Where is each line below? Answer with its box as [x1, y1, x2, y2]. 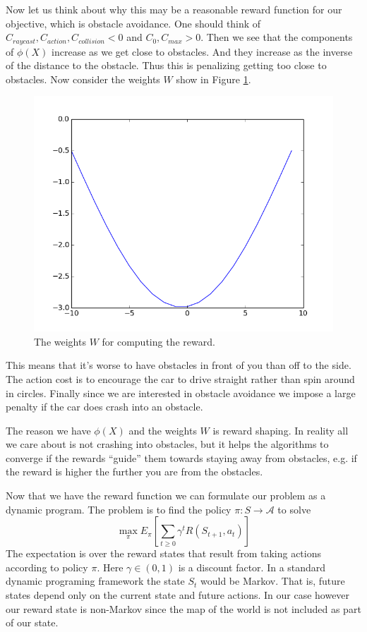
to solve [277, 502, 311, 516]
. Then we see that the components [200, 30, 353, 44]
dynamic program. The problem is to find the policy [6, 502, 231, 516]
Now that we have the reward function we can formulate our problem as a [6, 488, 326, 503]
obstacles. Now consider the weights [6, 71, 160, 86]
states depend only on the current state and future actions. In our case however [6, 588, 350, 602]
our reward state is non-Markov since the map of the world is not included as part [6, 601, 361, 616]
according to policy [6, 559, 88, 574]
